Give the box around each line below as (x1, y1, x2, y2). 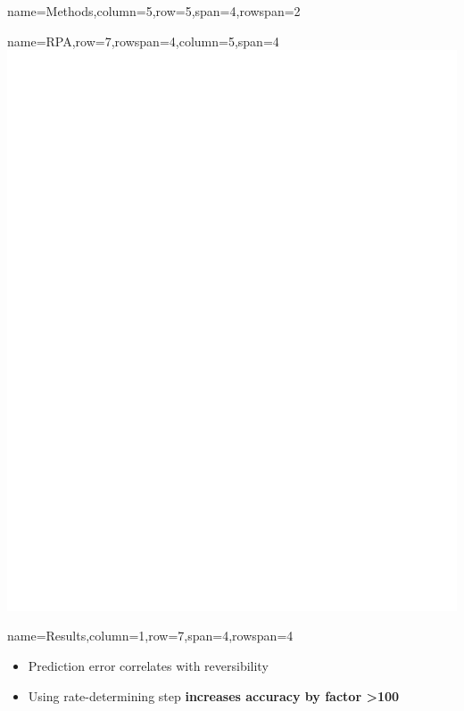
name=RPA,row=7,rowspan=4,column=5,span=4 (7, 31, 279, 50)
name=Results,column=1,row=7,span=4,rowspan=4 (7, 626, 294, 645)
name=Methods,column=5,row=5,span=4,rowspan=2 (7, 2, 301, 20)
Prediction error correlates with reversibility (28, 656, 269, 674)
